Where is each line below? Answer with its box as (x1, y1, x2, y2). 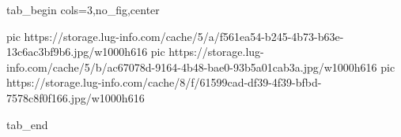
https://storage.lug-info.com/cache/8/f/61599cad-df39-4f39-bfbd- (6, 74, 322, 91)
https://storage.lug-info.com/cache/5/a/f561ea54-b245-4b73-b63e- (24, 28, 344, 44)
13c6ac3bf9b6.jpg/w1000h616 (6, 43, 148, 60)
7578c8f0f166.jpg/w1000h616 (6, 89, 145, 106)
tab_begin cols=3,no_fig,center (6, 2, 160, 17)
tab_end (6, 116, 48, 132)
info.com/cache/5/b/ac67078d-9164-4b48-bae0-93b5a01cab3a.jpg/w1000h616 (6, 58, 377, 75)
